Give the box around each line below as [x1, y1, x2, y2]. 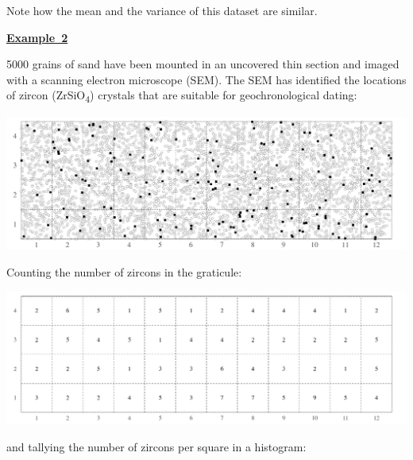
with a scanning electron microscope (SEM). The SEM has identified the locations [6, 71, 407, 87]
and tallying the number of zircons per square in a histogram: [6, 438, 307, 454]
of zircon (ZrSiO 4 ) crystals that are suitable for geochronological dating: [6, 87, 357, 106]
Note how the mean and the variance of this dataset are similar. [6, 2, 318, 18]
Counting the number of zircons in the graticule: [6, 263, 242, 280]
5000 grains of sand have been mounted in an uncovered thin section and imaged [6, 56, 399, 72]
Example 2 [6, 29, 68, 45]
